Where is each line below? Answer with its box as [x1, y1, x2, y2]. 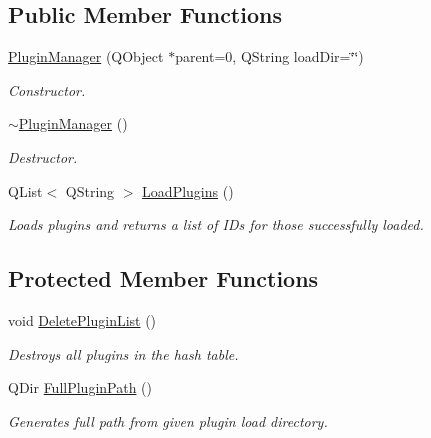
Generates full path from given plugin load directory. [8, 410, 328, 431]
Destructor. [8, 146, 78, 167]
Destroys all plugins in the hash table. [8, 343, 239, 364]
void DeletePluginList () [8, 309, 157, 330]
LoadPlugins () [142, 180, 234, 201]
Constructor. [8, 79, 86, 100]
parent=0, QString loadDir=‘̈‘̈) [175, 46, 364, 67]
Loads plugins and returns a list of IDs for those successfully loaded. [8, 214, 424, 235]
